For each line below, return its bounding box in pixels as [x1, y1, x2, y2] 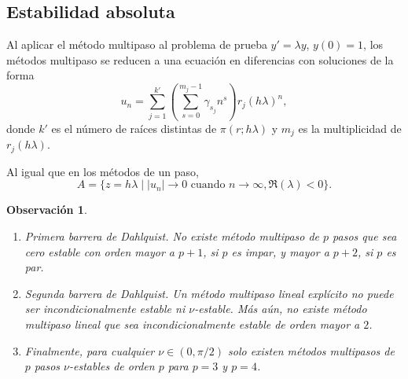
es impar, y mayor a [231, 243, 329, 259]
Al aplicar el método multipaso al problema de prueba [6, 36, 267, 53]
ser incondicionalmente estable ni [24, 300, 186, 317]
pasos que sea [333, 228, 397, 245]
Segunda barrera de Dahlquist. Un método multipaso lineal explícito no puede [24, 285, 394, 301]
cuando [190, 179, 226, 191]
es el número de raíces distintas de [51, 120, 217, 136]
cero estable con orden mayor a [24, 243, 175, 259]
